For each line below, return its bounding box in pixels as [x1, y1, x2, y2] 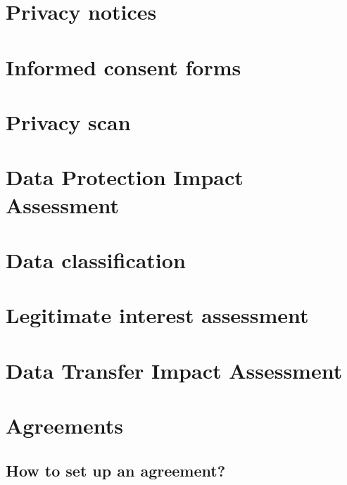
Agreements [6, 411, 124, 439]
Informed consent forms [6, 52, 241, 81]
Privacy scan [6, 107, 131, 136]
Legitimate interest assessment [6, 301, 309, 329]
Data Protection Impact [6, 163, 244, 191]
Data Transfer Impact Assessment [6, 355, 343, 384]
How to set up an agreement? [6, 459, 226, 481]
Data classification [6, 245, 186, 274]
